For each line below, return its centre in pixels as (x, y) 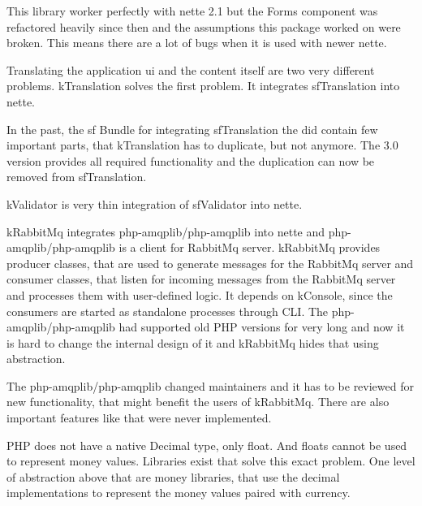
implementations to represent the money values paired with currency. (179, 493)
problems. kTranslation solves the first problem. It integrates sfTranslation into (203, 86)
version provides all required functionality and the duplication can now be (191, 160)
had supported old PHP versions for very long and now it (262, 327)
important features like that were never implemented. (139, 418)
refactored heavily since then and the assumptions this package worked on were (204, 26)
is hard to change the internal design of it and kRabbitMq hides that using (193, 342)
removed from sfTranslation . (77, 177)
